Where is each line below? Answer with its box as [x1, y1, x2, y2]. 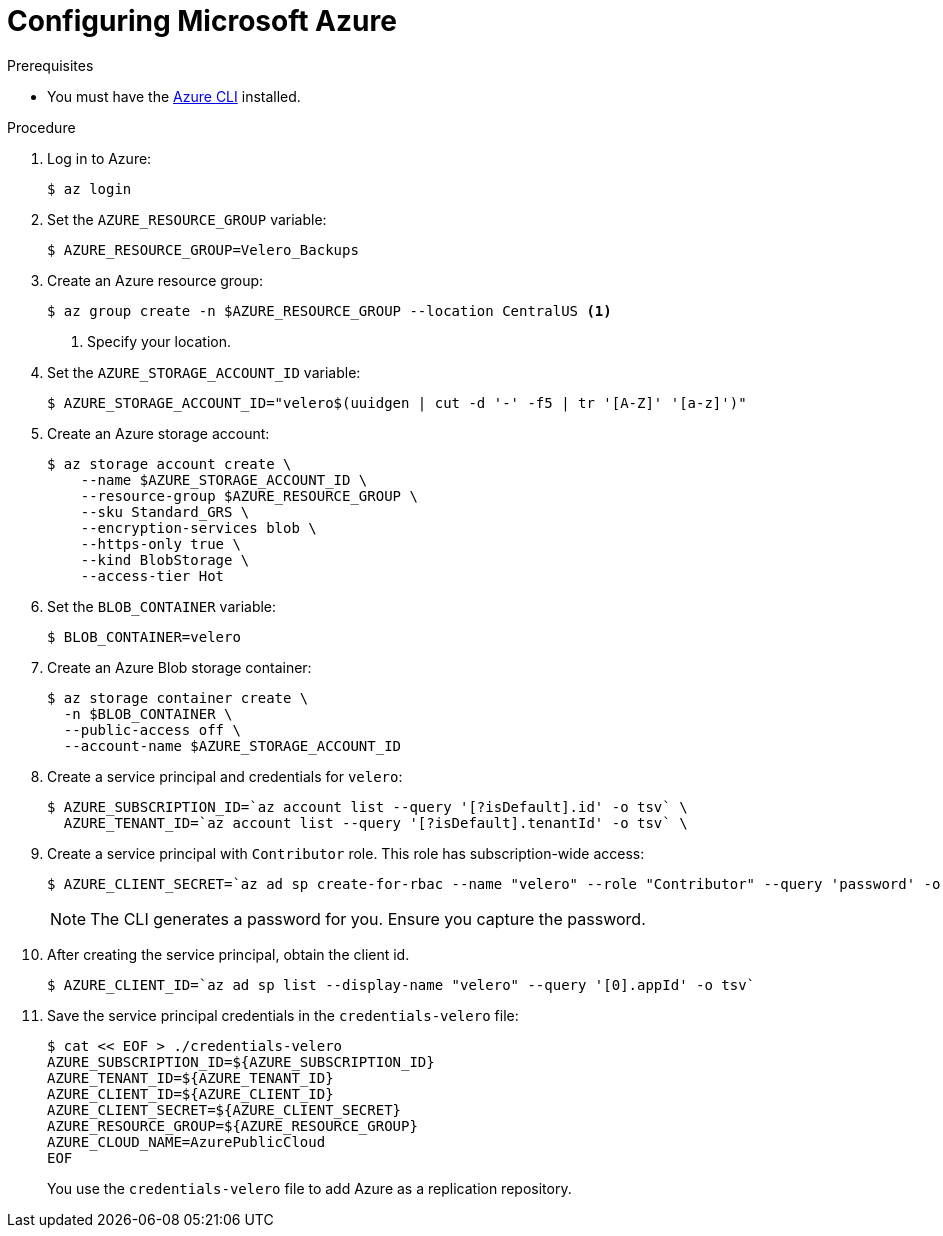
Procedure [7, 118, 76, 136]
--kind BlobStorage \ [80, 551, 250, 568]
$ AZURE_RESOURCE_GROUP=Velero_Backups [47, 241, 359, 258]
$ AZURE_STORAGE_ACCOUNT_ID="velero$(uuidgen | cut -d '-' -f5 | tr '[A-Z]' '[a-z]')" [47, 394, 747, 411]
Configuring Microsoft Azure [7, 4, 397, 38]
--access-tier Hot [80, 567, 225, 584]
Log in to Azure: [47, 149, 152, 167]
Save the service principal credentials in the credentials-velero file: [47, 1006, 519, 1024]
